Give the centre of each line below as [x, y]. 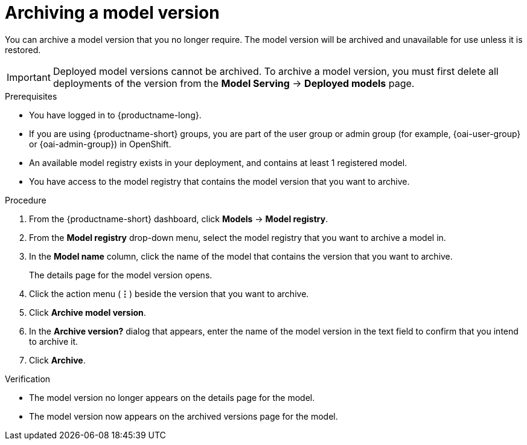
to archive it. [54, 341]
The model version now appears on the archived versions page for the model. [184, 416]
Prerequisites [31, 96]
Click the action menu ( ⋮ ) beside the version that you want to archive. [169, 293]
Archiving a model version [112, 13]
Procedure [26, 200]
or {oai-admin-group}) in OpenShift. [100, 144]
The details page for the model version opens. [121, 275]
